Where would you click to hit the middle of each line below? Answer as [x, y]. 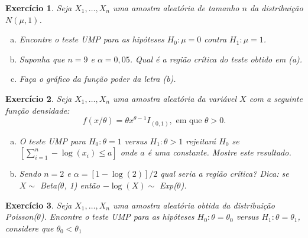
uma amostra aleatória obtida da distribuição [194, 205]
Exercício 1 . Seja [39, 8]
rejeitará [201, 141]
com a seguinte [276, 98]
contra [215, 39]
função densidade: [38, 110]
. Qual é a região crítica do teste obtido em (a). [216, 59]
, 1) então [82, 185]
